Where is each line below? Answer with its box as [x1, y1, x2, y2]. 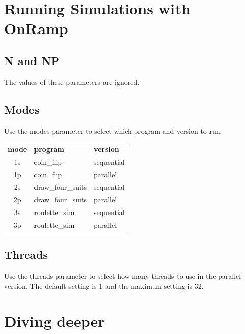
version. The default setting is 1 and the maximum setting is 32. [4, 280, 204, 291]
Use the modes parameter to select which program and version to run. [4, 125, 222, 136]
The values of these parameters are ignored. [4, 76, 140, 87]
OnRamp [4, 18, 68, 39]
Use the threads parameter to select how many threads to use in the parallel [4, 270, 241, 281]
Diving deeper [4, 310, 105, 331]
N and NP [4, 52, 59, 68]
